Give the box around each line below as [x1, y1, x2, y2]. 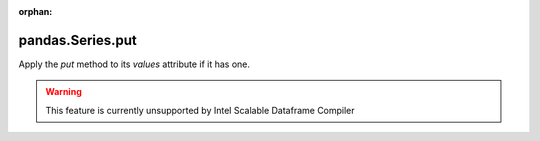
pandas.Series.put [18, 31, 137, 49]
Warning [45, 86, 82, 98]
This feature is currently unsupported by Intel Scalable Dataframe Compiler [45, 104, 355, 116]
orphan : [18, 6, 53, 17]
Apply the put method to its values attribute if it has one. [18, 58, 250, 70]
